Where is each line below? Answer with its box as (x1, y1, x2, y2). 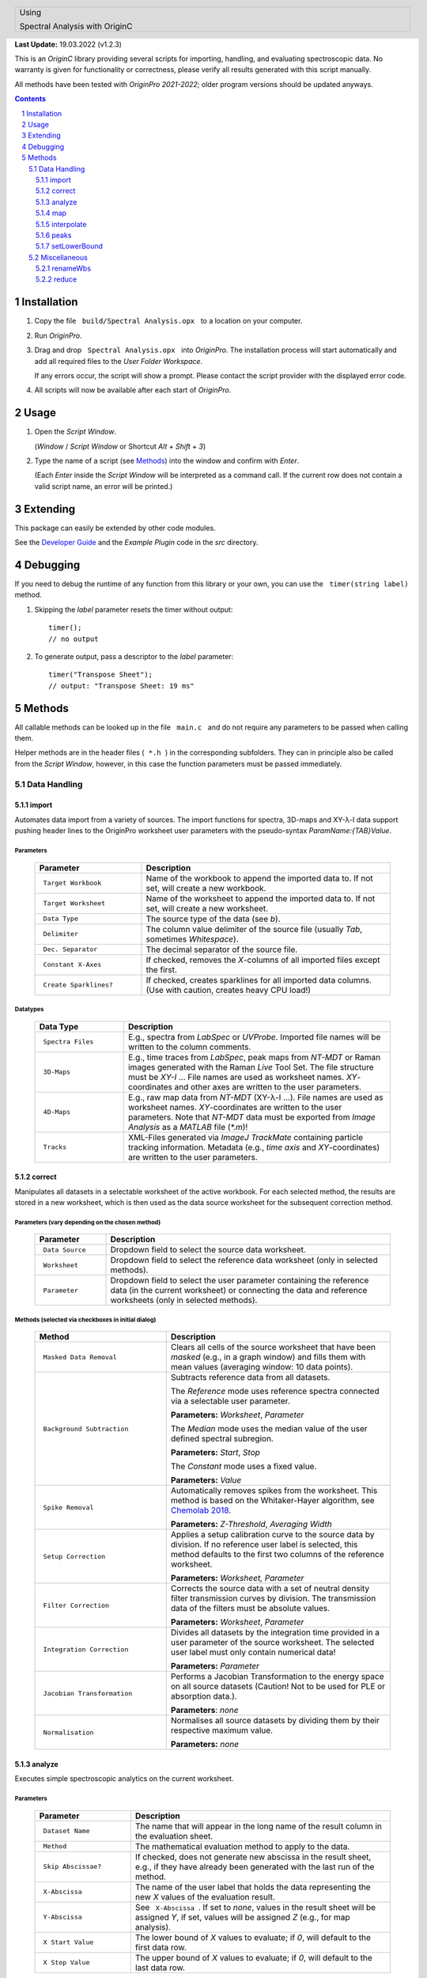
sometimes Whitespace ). (145, 934, 239, 945)
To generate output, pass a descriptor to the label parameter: (34, 651, 234, 661)
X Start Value (43, 1938, 94, 1946)
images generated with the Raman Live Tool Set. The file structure (127, 1061, 375, 1072)
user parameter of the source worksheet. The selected (170, 1637, 375, 1648)
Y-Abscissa (43, 1913, 82, 1922)
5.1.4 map (36, 208, 67, 218)
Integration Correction (43, 1645, 129, 1654)
